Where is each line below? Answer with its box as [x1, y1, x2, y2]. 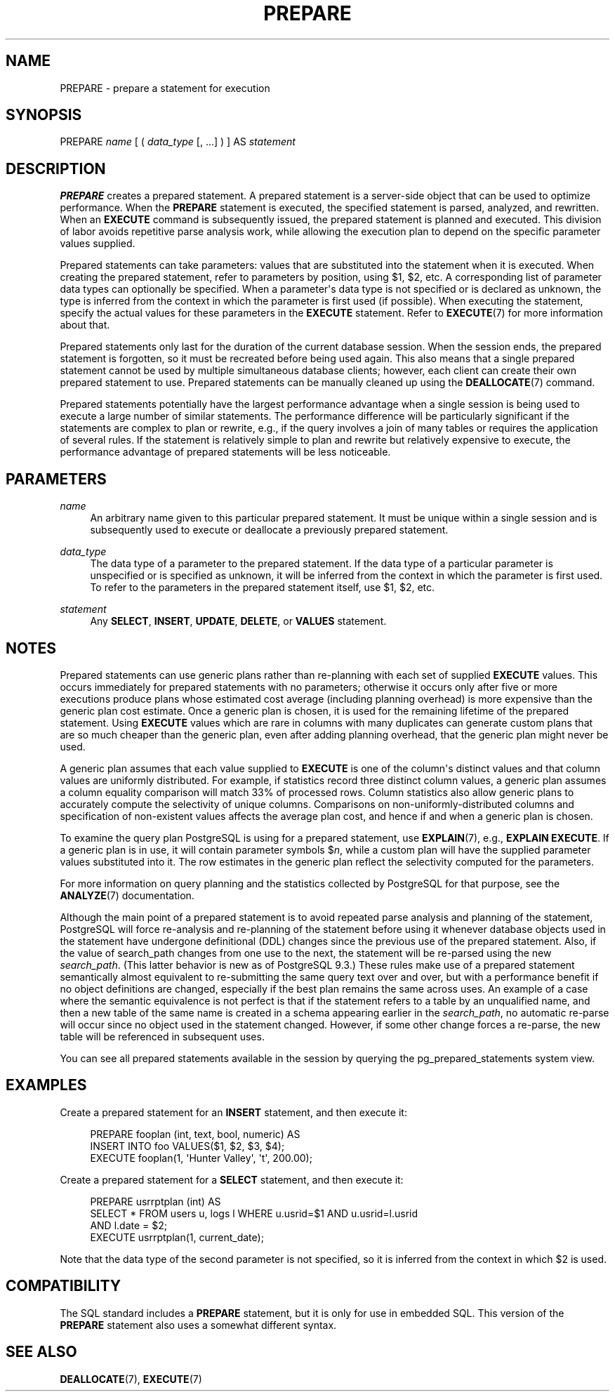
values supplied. [60, 237, 135, 250]
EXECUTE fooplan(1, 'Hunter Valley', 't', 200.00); [90, 1151, 312, 1164]
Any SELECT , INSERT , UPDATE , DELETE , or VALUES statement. [90, 615, 387, 628]
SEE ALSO [6, 1343, 77, 1361]
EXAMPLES [6, 1076, 87, 1094]
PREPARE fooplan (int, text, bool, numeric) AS [90, 1127, 300, 1140]
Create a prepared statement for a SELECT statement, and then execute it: [60, 1173, 404, 1186]
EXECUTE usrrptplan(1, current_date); [90, 1231, 264, 1243]
